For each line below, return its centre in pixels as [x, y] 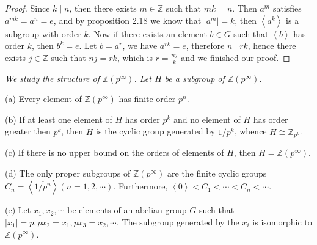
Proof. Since [27, 8]
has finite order [147, 99]
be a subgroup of [195, 78]
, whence [250, 131]
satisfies [287, 8]
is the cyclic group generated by [156, 131]
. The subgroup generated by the [178, 221]
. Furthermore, [140, 186]
